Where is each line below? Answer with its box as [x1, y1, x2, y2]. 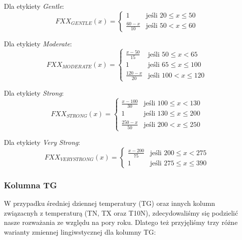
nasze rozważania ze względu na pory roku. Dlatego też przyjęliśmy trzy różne [4, 217, 238, 227]
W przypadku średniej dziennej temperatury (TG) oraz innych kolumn [4, 198, 215, 208]
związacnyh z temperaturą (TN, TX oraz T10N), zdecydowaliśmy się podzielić [4, 207, 238, 218]
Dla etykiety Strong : [4, 87, 64, 98]
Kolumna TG [4, 179, 57, 191]
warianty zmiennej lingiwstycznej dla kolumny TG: [4, 226, 156, 237]
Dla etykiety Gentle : [4, 1, 64, 11]
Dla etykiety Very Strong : [4, 137, 81, 147]
